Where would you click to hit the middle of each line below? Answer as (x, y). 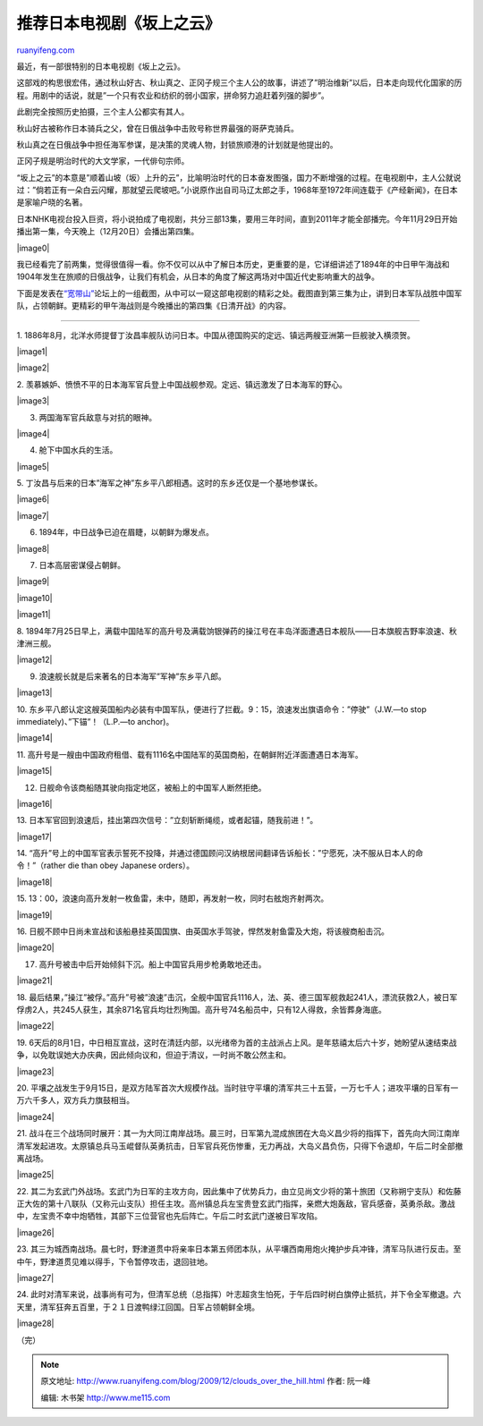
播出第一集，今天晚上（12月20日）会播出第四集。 (108, 232)
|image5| (33, 466)
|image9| (33, 581)
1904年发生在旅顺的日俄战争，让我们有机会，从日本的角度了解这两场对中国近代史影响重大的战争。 (198, 276)
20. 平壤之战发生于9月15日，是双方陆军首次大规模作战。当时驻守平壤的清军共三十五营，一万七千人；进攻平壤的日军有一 (237, 1088)
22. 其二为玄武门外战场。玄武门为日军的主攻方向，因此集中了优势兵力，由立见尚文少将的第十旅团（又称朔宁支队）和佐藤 (239, 1191)
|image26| (35, 1232)
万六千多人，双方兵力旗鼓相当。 (75, 1100)
